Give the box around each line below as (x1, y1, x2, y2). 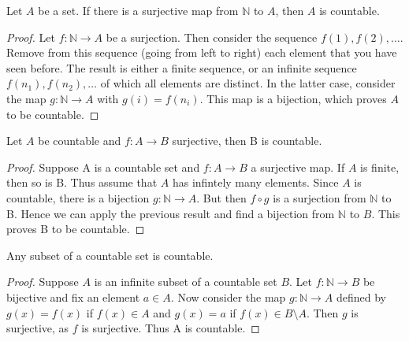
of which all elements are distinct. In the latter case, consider (100, 75, 396, 91)
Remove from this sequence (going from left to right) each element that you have (6, 44, 397, 61)
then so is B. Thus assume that (6, 174, 158, 191)
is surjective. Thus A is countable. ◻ (81, 320, 260, 336)
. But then (196, 189, 247, 206)
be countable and (38, 132, 121, 149)
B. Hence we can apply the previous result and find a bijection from (6, 205, 335, 221)
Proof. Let (6, 28, 55, 45)
